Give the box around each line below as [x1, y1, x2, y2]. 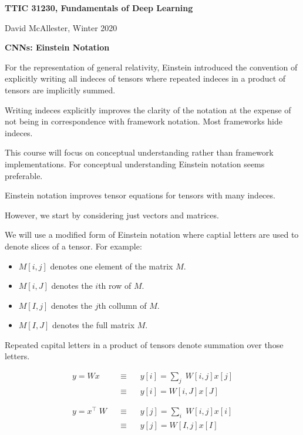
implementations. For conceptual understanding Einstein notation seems [5, 157, 265, 170]
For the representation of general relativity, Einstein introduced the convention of [5, 60, 298, 73]
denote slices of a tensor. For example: [5, 240, 142, 252]
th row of [98, 279, 132, 292]
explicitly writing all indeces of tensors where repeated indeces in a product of [5, 72, 286, 85]
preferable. [5, 169, 43, 181]
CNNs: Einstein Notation [5, 41, 110, 53]
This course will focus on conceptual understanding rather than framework [5, 146, 274, 159]
